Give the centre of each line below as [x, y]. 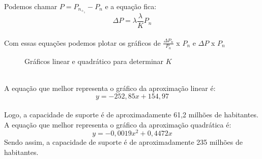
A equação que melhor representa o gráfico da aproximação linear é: [110, 88]
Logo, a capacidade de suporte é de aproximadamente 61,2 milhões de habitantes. [131, 115]
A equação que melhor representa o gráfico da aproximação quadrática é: [118, 124]
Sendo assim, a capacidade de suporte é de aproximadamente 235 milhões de [123, 142]
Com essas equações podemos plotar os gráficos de [82, 42]
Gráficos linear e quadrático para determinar [94, 61]
